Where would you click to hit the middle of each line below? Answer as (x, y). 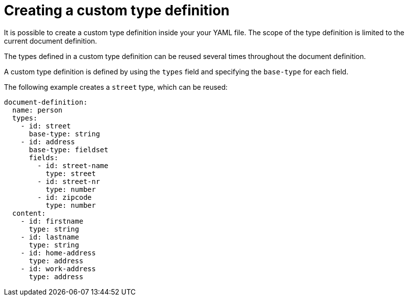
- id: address (48, 142)
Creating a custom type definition (117, 10)
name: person (37, 110)
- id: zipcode (65, 197)
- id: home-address (58, 253)
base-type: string (64, 134)
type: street (71, 173)
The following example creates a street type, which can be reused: (116, 87)
